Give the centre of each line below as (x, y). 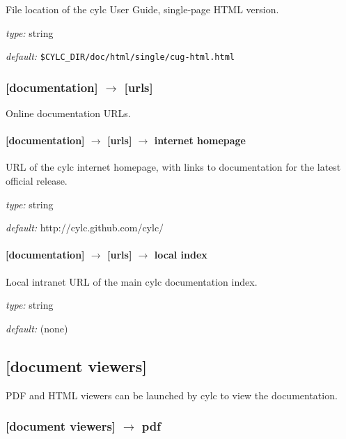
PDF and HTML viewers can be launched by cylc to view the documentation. (172, 395)
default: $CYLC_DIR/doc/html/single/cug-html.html (120, 56)
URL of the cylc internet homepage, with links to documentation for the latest (173, 167)
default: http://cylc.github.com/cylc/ (85, 228)
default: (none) (37, 328)
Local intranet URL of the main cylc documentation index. (132, 281)
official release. (37, 181)
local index (181, 255)
